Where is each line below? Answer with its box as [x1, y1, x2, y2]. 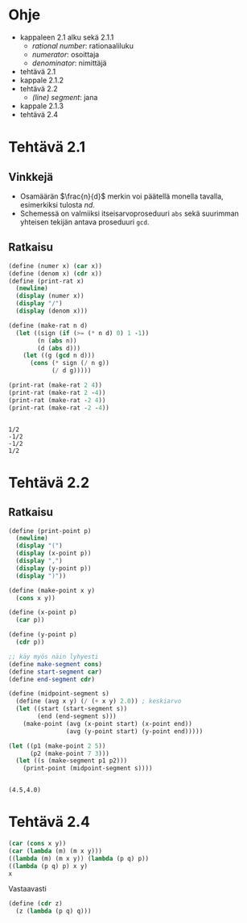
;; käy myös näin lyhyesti [8, 652, 99, 661]
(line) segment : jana [31, 92, 98, 102]
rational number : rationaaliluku [31, 40, 134, 50]
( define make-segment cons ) [8, 660, 103, 668]
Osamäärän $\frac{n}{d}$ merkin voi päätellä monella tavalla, [19, 191, 224, 201]
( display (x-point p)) [15, 549, 92, 558]
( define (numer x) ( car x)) [8, 262, 103, 270]
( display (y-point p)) [15, 564, 92, 573]
